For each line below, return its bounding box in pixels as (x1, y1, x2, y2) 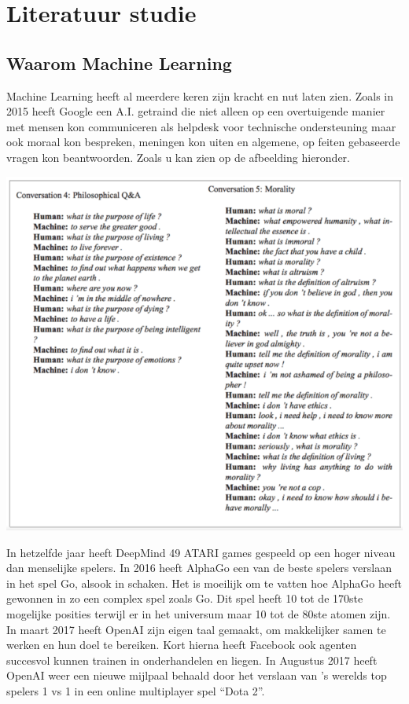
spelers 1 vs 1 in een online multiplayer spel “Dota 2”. (6, 683, 265, 699)
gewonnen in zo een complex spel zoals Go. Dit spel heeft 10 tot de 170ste (6, 590, 363, 607)
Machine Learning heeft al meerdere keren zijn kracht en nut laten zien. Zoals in (6, 87, 393, 104)
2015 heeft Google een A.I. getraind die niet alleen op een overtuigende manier (6, 103, 385, 119)
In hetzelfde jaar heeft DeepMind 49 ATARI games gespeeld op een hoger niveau (6, 544, 396, 560)
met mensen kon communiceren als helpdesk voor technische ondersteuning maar (6, 118, 396, 134)
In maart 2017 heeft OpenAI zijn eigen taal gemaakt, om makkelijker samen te (6, 621, 386, 637)
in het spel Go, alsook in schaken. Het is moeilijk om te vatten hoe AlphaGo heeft (6, 574, 402, 591)
